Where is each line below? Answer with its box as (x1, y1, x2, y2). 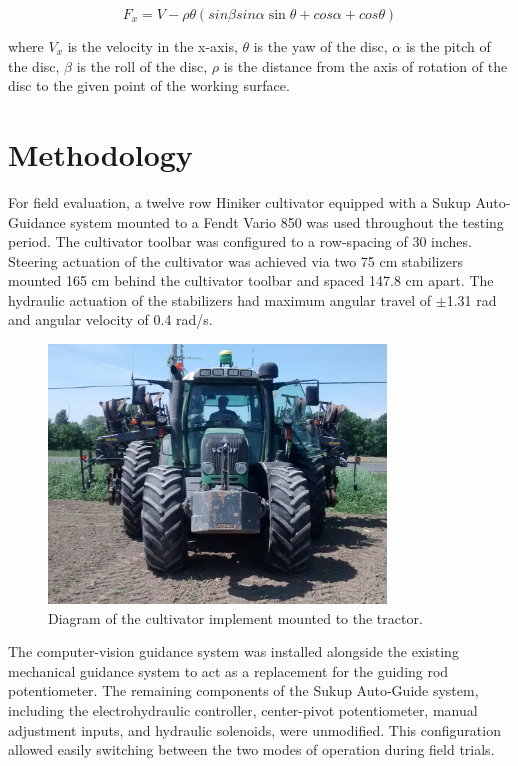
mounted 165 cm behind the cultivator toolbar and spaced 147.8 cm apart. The (8, 270, 494, 291)
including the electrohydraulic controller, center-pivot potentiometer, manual (8, 700, 478, 721)
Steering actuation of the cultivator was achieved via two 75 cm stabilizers (8, 250, 463, 271)
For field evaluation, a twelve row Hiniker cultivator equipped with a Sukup (8, 191, 471, 212)
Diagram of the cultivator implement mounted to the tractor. (48, 607, 423, 628)
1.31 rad (446, 289, 497, 310)
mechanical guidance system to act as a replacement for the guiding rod (8, 660, 449, 681)
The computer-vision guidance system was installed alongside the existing (8, 641, 459, 662)
